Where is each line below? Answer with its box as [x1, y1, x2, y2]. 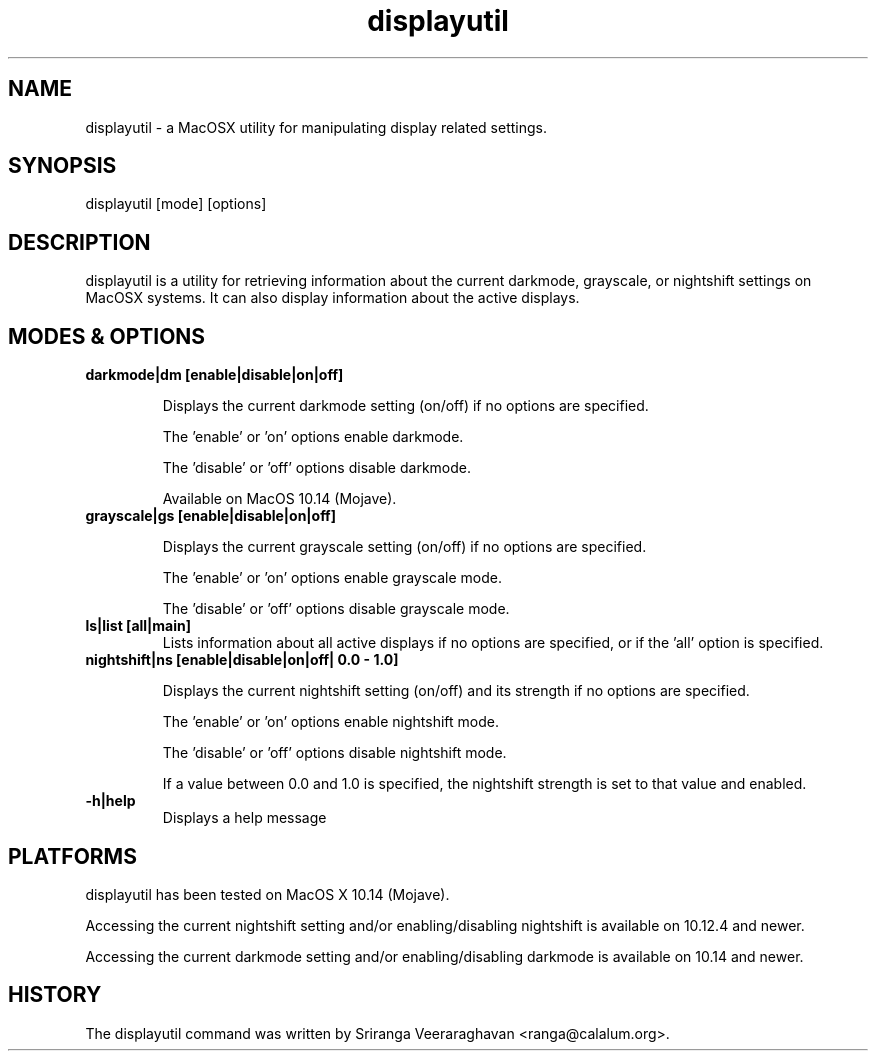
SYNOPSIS [8, 153, 117, 179]
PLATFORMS [8, 843, 137, 869]
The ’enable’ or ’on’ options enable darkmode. [162, 428, 464, 446]
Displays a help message [162, 809, 327, 827]
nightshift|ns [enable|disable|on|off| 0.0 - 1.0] [85, 651, 399, 669]
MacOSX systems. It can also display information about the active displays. [85, 289, 580, 307]
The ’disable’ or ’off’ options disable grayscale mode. [162, 600, 510, 618]
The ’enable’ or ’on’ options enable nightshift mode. [162, 713, 499, 731]
